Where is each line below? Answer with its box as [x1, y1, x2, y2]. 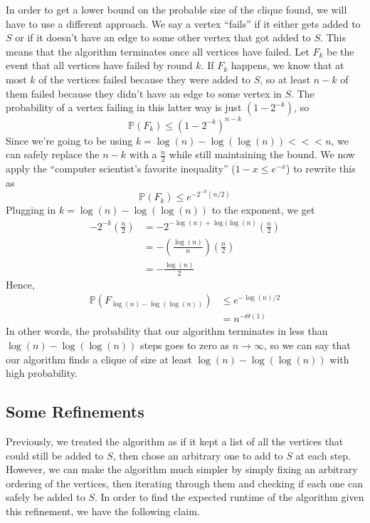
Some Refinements [6, 400, 144, 423]
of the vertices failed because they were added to [38, 71, 250, 86]
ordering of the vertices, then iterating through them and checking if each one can [6, 475, 363, 490]
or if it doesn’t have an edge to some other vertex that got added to [15, 30, 311, 45]
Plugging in [6, 202, 56, 217]
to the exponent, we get [211, 202, 315, 217]
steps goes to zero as [139, 337, 230, 352]
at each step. [295, 447, 351, 462]
